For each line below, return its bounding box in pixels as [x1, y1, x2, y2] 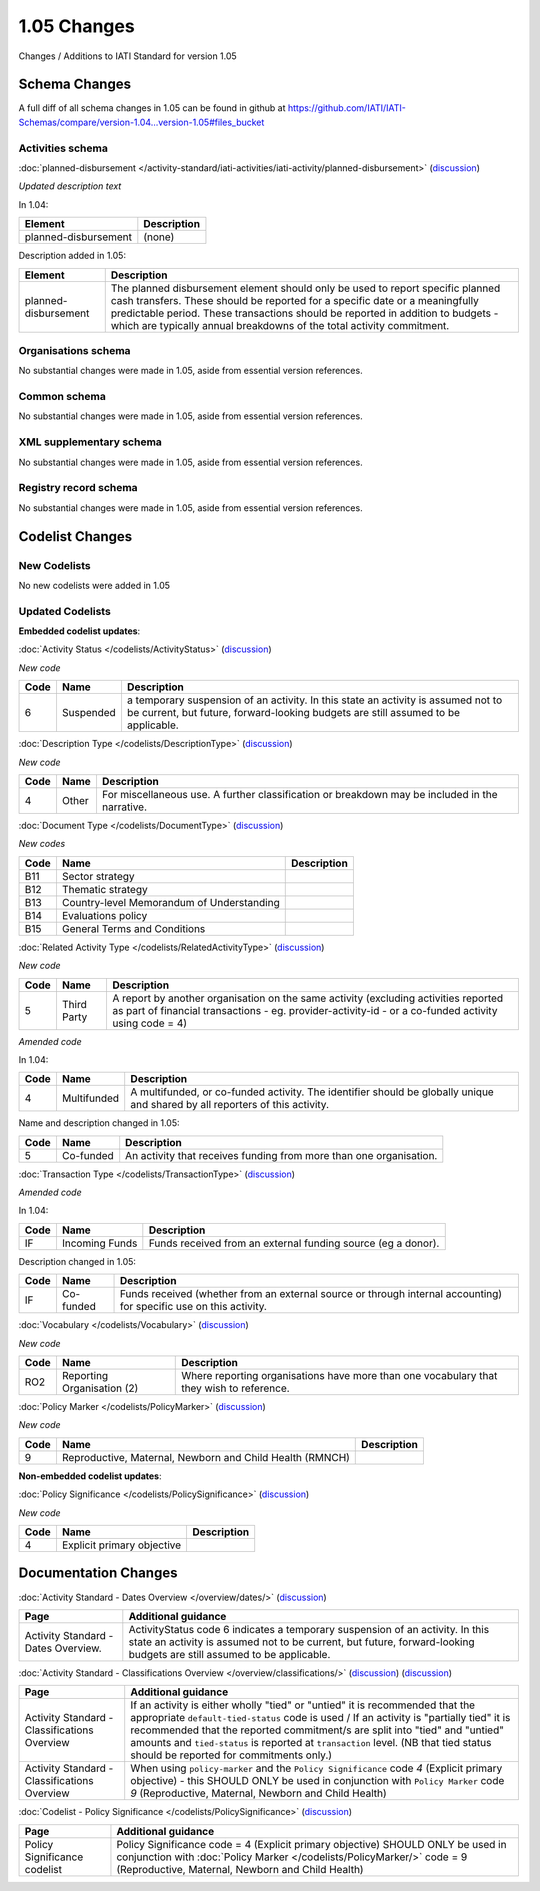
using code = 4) [111, 1016, 188, 1030]
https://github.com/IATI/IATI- [287, 102, 407, 114]
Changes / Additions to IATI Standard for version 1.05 [18, 50, 237, 62]
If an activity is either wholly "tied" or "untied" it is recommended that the [130, 1698, 475, 1712]
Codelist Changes [18, 528, 133, 545]
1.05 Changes [18, 15, 135, 37]
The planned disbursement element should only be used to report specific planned [110, 281, 501, 295]
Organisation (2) [61, 1381, 139, 1395]
